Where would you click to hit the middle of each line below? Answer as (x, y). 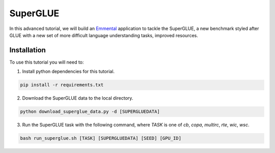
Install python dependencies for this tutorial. (68, 72)
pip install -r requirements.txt (62, 85)
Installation (28, 50)
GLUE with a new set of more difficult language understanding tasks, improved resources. (104, 35)
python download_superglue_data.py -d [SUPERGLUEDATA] (90, 112)
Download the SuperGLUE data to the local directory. (78, 98)
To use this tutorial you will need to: (47, 62)
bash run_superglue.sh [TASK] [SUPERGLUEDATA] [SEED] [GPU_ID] (101, 138)
